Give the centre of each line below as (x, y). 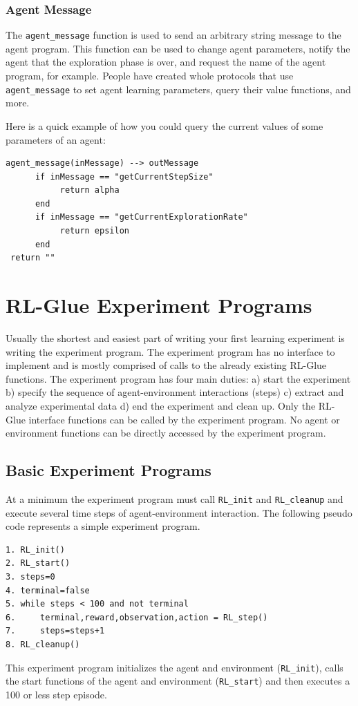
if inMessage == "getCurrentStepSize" (124, 176)
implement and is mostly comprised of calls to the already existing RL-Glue (166, 365)
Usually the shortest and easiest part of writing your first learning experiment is (175, 337)
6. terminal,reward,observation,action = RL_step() (137, 617)
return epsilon (94, 231)
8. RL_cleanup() (43, 644)
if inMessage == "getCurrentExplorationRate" (141, 217)
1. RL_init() (35, 550)
